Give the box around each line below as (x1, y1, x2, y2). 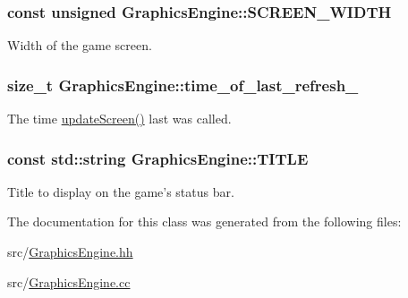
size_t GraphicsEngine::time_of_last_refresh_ (7, 73, 359, 96)
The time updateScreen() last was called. (7, 109, 232, 128)
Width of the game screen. (7, 36, 152, 55)
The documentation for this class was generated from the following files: (7, 212, 402, 231)
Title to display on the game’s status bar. (7, 182, 234, 200)
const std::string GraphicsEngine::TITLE (7, 147, 309, 169)
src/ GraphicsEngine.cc (7, 272, 131, 291)
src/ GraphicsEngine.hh (7, 243, 133, 261)
